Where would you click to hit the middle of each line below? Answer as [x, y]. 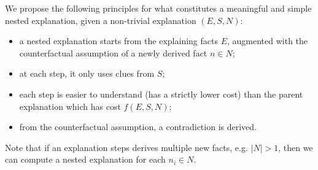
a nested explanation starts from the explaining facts [118, 41]
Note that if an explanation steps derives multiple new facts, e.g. [126, 147]
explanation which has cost [70, 106]
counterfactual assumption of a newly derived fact [113, 52]
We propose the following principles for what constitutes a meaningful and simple [158, 8]
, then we [296, 147]
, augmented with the [267, 41]
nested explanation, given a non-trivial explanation [101, 20]
